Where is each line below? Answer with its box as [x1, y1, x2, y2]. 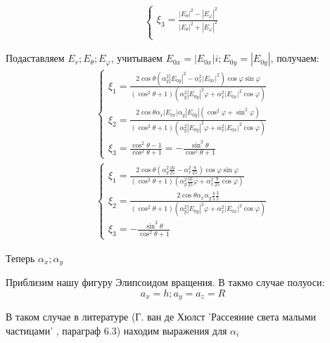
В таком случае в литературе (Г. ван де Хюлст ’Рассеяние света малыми [6, 309, 316, 324]
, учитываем [110, 51, 163, 65]
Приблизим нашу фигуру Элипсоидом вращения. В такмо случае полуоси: [6, 275, 325, 290]
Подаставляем [6, 51, 65, 65]
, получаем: [270, 51, 319, 65]
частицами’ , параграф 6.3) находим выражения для [6, 323, 227, 337]
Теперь [6, 250, 35, 265]
